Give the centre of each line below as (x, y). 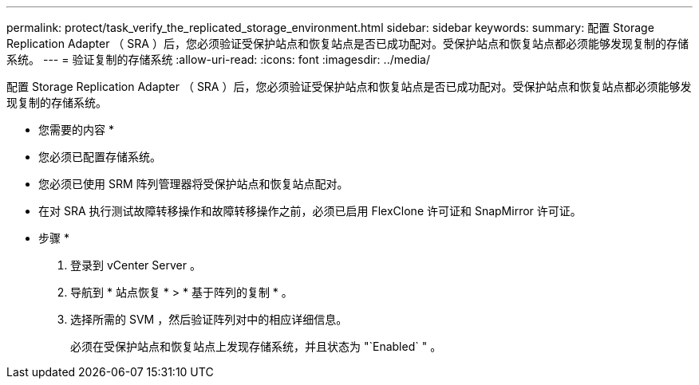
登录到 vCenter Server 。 (136, 265)
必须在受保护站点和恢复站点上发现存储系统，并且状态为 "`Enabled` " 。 (256, 346)
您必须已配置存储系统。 (100, 157)
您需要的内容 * (76, 130)
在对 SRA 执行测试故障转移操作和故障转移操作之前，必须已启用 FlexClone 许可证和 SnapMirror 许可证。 (310, 211)
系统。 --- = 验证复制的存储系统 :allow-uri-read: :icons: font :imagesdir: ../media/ (219, 59)
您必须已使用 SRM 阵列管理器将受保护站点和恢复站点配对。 (194, 184)
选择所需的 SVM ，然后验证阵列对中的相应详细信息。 (209, 319)
